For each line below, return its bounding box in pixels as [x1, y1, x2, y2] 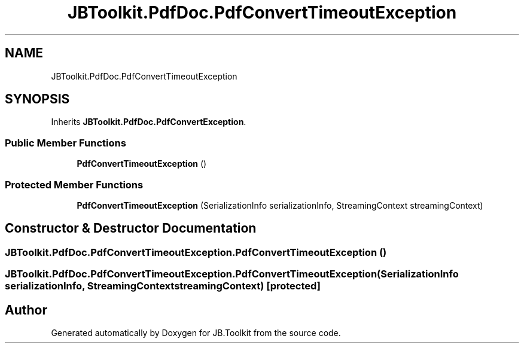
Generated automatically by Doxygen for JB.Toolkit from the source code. [51, 328, 341, 338]
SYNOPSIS [5, 91, 70, 107]
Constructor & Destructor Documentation [5, 221, 257, 236]
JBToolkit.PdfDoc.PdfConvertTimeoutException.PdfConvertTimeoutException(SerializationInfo [5, 268, 459, 280]
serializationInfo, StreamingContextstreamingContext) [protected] [5, 280, 321, 292]
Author [5, 302, 47, 318]
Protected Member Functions [5, 178, 144, 191]
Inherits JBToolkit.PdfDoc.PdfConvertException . [51, 117, 246, 127]
